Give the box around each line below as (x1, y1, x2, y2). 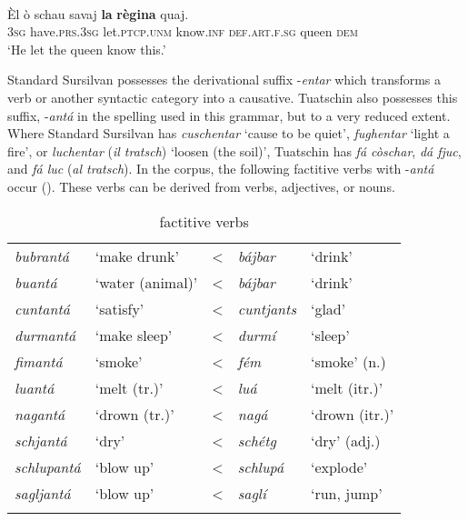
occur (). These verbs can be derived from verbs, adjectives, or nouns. (7, 176, 395, 195)
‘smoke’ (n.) (310, 350, 386, 372)
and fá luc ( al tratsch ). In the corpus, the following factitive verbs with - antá (7, 159, 434, 178)
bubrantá (15, 245, 69, 266)
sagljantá (15, 482, 71, 504)
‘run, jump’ (310, 482, 383, 504)
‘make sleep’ (95, 324, 173, 346)
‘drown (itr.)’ (310, 403, 394, 425)
